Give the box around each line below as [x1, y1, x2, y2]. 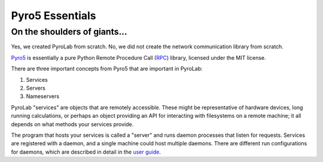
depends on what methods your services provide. [11, 120, 134, 128]
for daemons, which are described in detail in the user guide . [11, 148, 161, 155]
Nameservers [26, 93, 60, 100]
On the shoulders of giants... [11, 26, 128, 37]
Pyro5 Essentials [11, 9, 96, 22]
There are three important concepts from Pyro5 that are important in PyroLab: [11, 65, 203, 72]
